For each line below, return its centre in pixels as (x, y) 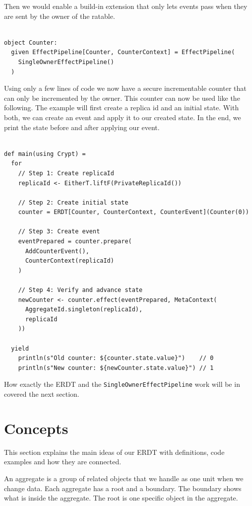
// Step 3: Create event (59, 232)
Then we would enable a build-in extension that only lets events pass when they (126, 6)
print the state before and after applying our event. (82, 127)
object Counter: (31, 42)
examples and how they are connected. (63, 462)
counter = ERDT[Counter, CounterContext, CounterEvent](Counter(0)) (133, 212)
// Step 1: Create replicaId (66, 173)
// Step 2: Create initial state (73, 202)
